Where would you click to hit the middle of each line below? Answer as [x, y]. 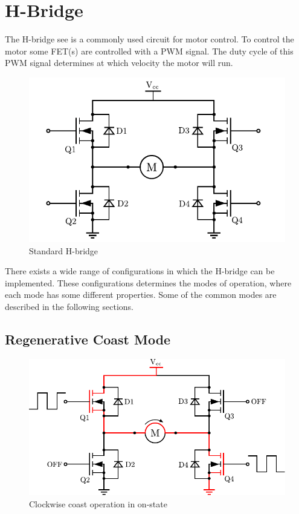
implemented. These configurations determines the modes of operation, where [148, 282]
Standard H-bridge [64, 250]
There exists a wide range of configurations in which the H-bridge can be [140, 271]
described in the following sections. [69, 306]
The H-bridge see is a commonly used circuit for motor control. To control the [149, 39]
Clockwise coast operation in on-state [98, 503]
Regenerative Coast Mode [88, 339]
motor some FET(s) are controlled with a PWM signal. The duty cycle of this [149, 51]
